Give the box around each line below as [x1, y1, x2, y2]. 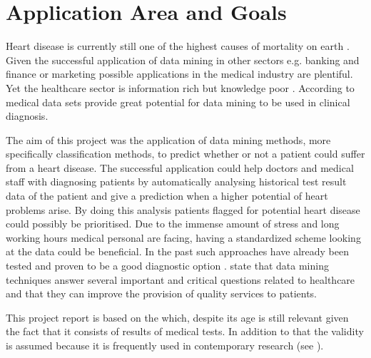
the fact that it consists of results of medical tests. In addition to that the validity [6, 324, 364, 339]
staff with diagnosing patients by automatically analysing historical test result [6, 174, 347, 189]
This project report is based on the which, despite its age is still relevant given [6, 310, 349, 324]
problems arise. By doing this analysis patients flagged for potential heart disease [6, 202, 360, 217]
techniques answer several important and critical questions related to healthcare [6, 272, 355, 287]
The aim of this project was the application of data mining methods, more [6, 132, 331, 147]
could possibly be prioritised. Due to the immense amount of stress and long [6, 216, 340, 231]
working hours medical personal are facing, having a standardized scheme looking [6, 230, 361, 245]
